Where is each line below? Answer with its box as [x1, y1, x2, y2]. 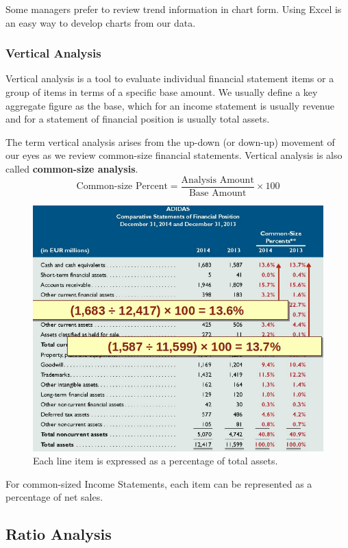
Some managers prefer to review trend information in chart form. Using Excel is [5, 2, 342, 16]
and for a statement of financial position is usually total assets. [5, 112, 270, 126]
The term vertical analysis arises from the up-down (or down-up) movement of [5, 134, 335, 149]
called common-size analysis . [5, 161, 138, 175]
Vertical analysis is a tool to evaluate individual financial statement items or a [5, 71, 334, 86]
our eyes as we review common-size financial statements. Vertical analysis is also [5, 148, 343, 162]
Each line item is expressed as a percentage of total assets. [33, 453, 278, 468]
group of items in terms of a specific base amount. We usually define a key [5, 85, 318, 99]
